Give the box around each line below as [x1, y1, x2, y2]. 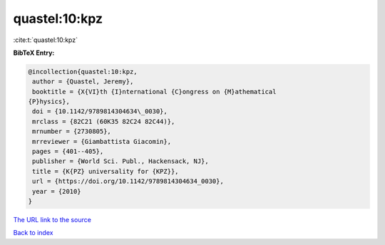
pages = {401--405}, [32, 147, 104, 156]
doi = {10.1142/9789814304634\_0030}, [32, 108, 168, 115]
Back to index [13, 229, 53, 237]
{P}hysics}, [28, 98, 71, 106]
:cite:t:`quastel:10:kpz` [13, 36, 78, 44]
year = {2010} [32, 187, 81, 195]
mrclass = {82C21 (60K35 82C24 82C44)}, [32, 118, 175, 125]
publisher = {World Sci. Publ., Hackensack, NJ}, [32, 157, 210, 165]
